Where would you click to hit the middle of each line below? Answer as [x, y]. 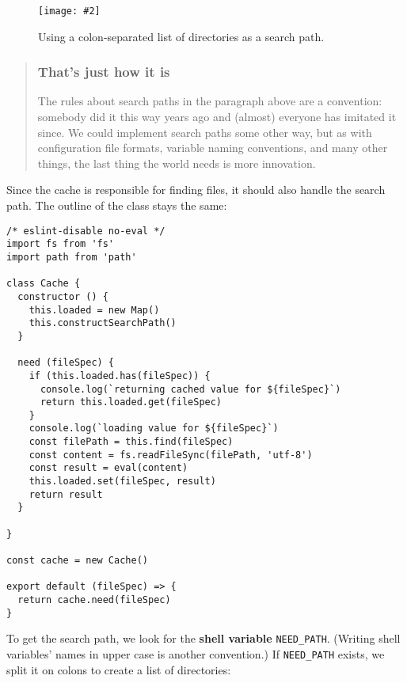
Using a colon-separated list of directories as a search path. [181, 36]
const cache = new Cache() [77, 561]
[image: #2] [69, 11]
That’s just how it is [104, 72]
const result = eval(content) [108, 468]
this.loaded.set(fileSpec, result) [122, 482]
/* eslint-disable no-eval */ [86, 231]
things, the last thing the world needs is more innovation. [177, 163]
